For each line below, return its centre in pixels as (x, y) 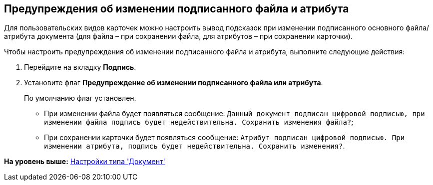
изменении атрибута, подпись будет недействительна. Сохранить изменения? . (195, 146)
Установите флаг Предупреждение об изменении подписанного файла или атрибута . (174, 83)
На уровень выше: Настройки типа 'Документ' (85, 162)
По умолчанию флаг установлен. (80, 98)
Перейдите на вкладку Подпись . (80, 67)
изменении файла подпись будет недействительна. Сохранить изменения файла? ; (199, 122)
